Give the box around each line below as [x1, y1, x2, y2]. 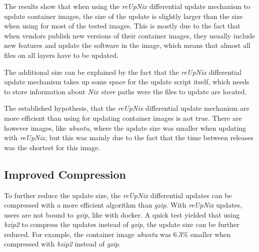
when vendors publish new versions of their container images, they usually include [4, 30, 255, 40]
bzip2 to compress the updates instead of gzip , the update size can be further [4, 219, 239, 230]
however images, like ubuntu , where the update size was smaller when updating [4, 122, 246, 133]
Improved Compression [4, 166, 126, 182]
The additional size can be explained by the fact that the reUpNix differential [4, 66, 241, 77]
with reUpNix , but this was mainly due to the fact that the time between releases [4, 132, 253, 143]
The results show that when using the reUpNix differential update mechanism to [4, 1, 250, 11]
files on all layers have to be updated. [4, 49, 118, 60]
